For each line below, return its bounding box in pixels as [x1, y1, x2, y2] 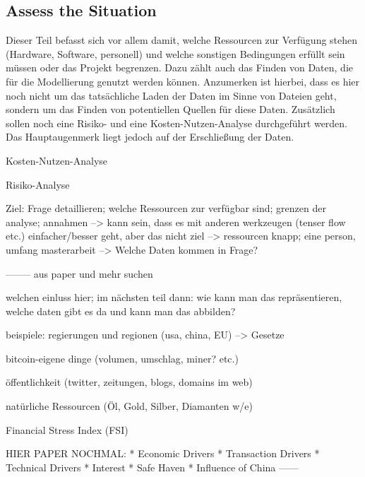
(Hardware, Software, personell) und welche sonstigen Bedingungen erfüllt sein [6, 46, 345, 61]
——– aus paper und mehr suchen [6, 266, 153, 281]
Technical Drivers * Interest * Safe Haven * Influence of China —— [6, 459, 299, 474]
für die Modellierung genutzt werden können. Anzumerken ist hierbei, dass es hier [6, 73, 360, 88]
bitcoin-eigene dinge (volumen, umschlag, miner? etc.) [6, 351, 239, 365]
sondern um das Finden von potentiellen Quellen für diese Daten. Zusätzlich [6, 102, 335, 117]
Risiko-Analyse [6, 177, 70, 192]
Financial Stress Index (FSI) [6, 422, 128, 437]
